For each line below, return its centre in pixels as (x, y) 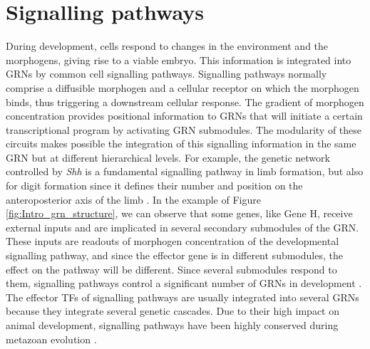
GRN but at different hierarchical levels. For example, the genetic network (168, 157)
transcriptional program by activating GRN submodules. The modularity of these (184, 129)
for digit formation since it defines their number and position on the (154, 186)
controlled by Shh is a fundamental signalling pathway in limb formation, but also (185, 171)
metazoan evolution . (51, 339)
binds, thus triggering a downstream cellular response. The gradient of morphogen (185, 101)
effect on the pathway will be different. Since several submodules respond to (171, 269)
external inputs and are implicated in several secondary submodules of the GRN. (183, 227)
